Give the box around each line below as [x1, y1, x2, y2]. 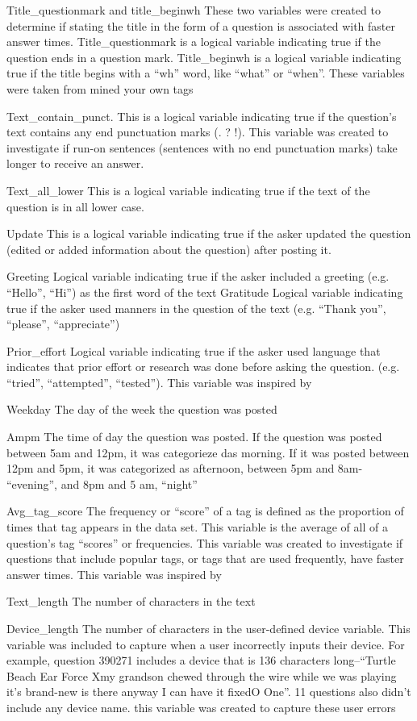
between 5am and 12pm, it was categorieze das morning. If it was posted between [6, 444, 410, 461]
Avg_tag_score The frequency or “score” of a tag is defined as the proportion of [6, 502, 404, 519]
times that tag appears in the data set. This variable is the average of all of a [6, 519, 388, 536]
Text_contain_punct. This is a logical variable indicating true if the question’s [6, 107, 397, 124]
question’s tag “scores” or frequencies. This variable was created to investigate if [6, 534, 403, 551]
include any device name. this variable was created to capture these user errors [6, 698, 396, 715]
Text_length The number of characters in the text [6, 593, 256, 610]
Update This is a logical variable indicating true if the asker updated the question [6, 225, 411, 242]
